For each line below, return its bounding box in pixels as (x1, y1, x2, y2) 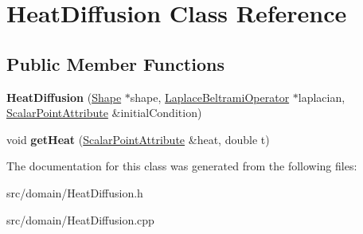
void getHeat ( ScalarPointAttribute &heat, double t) (6, 131, 270, 147)
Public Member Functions (6, 51, 224, 76)
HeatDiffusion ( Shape (6, 88, 122, 105)
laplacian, (298, 88, 345, 105)
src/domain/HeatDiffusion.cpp (6, 211, 154, 228)
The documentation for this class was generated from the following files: (6, 158, 357, 174)
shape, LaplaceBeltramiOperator (130, 88, 290, 105)
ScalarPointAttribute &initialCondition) (6, 104, 202, 121)
